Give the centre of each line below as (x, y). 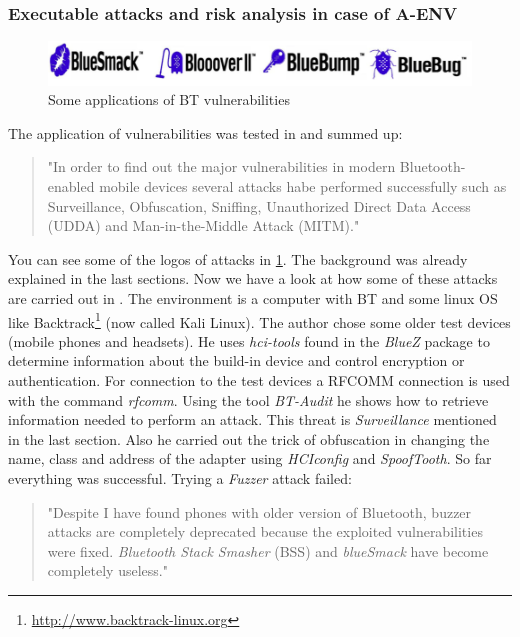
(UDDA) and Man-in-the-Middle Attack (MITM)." (203, 225)
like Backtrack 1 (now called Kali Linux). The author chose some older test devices (259, 320)
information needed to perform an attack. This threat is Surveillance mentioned (252, 419)
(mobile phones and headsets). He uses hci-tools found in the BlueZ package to (249, 340)
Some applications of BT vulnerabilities (169, 99)
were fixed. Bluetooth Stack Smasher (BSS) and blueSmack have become (268, 550)
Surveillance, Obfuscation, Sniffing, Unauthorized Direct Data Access (259, 205)
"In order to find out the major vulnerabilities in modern (221, 166)
